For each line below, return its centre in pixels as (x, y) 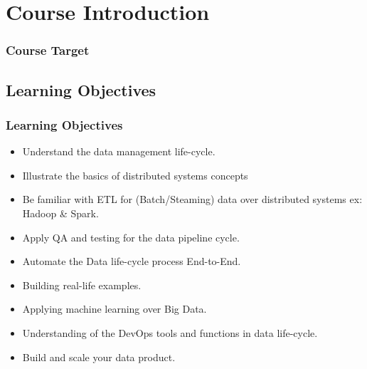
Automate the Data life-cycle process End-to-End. (132, 261)
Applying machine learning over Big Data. (115, 309)
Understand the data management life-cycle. (119, 151)
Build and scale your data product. (99, 357)
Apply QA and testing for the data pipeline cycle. (131, 237)
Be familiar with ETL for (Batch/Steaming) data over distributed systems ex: (192, 199)
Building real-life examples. (82, 285)
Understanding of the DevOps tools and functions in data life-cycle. (170, 332)
